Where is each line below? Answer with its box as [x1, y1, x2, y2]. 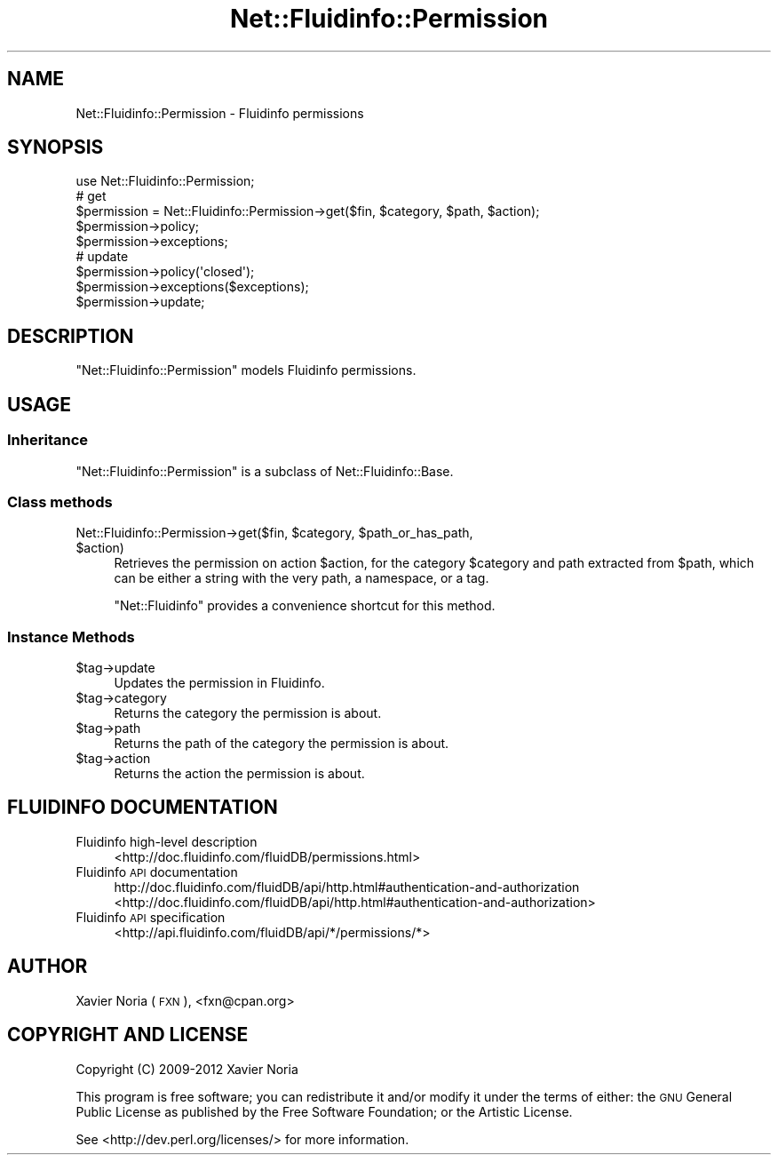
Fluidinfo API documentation [75, 864, 238, 879]
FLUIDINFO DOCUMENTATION [7, 796, 278, 819]
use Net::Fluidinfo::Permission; [75, 173, 255, 189]
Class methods [7, 492, 113, 511]
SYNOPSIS [7, 136, 104, 159]
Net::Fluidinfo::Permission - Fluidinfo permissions [75, 105, 364, 121]
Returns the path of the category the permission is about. [114, 736, 449, 751]
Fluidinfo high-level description [75, 833, 258, 849]
